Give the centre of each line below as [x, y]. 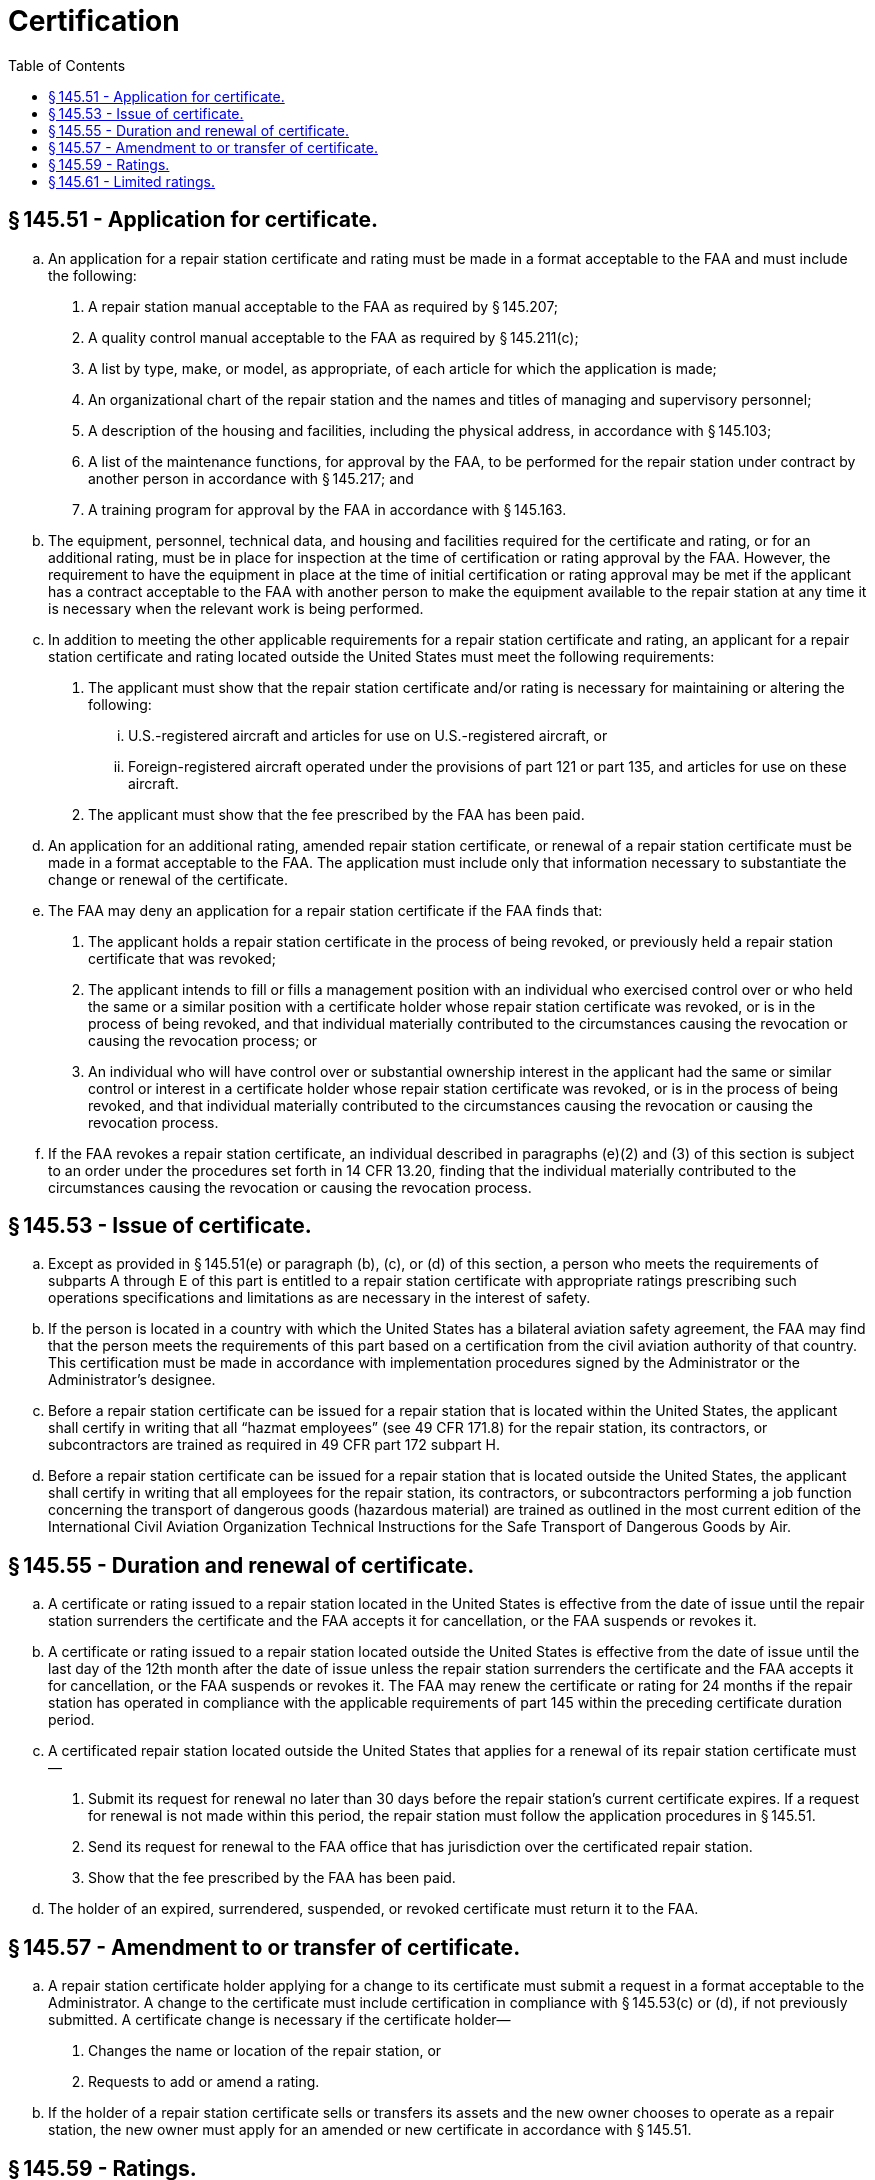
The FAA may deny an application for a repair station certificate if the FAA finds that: [325, 910]
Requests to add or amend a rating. [204, 2082]
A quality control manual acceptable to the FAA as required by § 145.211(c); [333, 337]
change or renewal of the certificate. [168, 879]
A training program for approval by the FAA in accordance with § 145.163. [327, 509]
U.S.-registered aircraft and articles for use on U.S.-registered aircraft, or [368, 735]
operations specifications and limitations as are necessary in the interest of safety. [319, 1298]
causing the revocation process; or [203, 1040]
